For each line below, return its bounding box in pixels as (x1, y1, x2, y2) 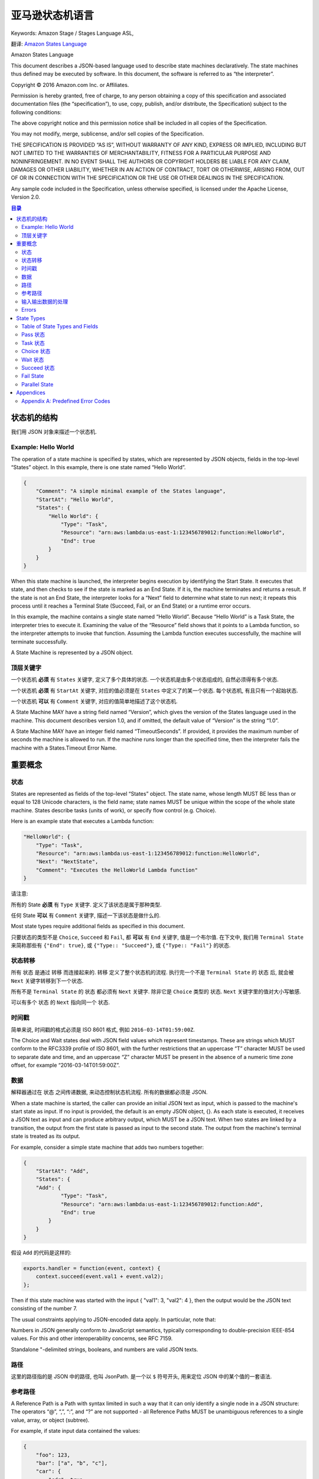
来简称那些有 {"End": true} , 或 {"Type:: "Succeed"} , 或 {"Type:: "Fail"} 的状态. (11, 942, 231, 949)
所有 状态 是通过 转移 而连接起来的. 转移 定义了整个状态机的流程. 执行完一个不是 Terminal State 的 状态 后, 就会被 (11, 969, 294, 976)
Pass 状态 (21, 331, 45, 338)
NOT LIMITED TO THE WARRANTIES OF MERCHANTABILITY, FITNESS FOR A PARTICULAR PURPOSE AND (11, 150, 271, 157)
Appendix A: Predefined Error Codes (21, 397, 110, 405)
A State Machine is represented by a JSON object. (11, 649, 134, 656)
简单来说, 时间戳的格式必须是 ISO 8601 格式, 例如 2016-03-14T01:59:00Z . (11, 1026, 195, 1033)
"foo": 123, (35, 1451, 71, 1458)
